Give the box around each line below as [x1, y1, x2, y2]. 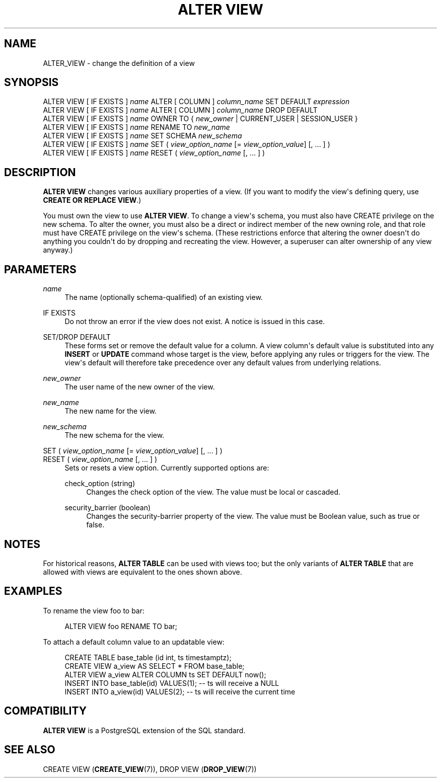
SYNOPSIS [4, 76, 59, 89]
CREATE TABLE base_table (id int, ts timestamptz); [64, 653, 232, 662]
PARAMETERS [4, 263, 77, 276]
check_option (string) [64, 479, 135, 488]
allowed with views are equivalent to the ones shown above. [43, 567, 242, 576]
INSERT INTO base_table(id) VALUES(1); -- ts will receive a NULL [64, 678, 279, 687]
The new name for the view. [64, 407, 157, 416]
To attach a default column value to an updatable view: [43, 637, 225, 646]
